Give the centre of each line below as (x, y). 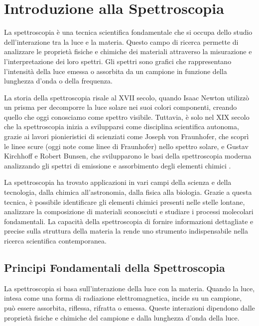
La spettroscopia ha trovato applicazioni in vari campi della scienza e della (118, 182)
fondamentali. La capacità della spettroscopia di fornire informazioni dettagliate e (129, 221)
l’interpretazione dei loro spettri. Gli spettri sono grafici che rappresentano (118, 61)
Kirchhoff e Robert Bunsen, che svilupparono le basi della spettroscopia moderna (128, 156)
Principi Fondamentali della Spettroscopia (115, 267)
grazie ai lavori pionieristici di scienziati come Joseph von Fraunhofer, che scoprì (127, 136)
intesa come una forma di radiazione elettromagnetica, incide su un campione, (123, 298)
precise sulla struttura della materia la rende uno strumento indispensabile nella (126, 231)
